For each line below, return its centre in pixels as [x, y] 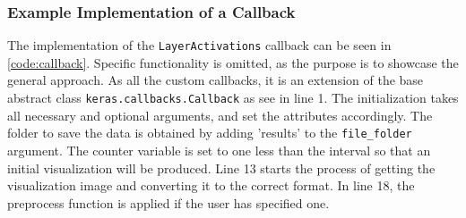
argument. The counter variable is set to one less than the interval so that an [219, 150]
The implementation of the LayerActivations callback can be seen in [199, 45]
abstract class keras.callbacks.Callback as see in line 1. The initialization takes [233, 98]
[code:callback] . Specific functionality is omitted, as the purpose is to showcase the [233, 62]
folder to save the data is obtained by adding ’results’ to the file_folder [210, 133]
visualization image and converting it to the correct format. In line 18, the [211, 185]
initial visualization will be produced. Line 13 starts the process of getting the [221, 168]
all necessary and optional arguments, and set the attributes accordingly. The [220, 115]
